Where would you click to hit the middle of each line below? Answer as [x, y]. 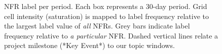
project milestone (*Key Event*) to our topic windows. [89, 45]
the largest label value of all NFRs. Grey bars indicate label [97, 26]
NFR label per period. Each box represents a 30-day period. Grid [106, 6]
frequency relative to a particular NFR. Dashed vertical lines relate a [111, 35]
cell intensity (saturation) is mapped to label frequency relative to [107, 16]
